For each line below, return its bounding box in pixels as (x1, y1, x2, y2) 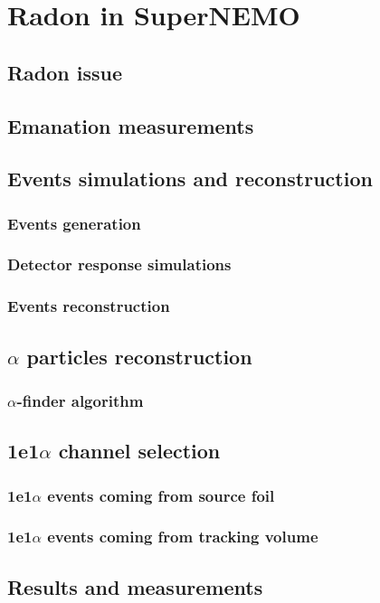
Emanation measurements (7, 111, 254, 139)
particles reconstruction (26, 342, 252, 370)
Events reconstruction (7, 295, 170, 317)
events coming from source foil (47, 484, 275, 506)
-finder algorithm (16, 389, 144, 411)
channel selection (58, 437, 221, 465)
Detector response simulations (7, 253, 232, 276)
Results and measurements (7, 572, 263, 600)
